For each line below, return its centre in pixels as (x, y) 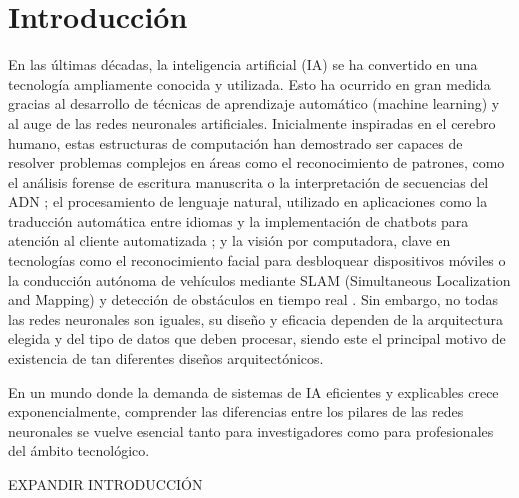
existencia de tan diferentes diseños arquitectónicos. (166, 358)
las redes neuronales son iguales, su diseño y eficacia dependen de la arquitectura (255, 318)
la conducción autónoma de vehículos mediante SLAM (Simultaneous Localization (259, 279)
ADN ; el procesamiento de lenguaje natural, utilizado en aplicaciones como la (248, 201)
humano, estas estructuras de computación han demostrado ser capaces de (235, 142)
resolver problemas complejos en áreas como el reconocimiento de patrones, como (256, 162)
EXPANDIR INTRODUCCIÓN (105, 484)
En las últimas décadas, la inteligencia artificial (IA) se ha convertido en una (243, 64)
